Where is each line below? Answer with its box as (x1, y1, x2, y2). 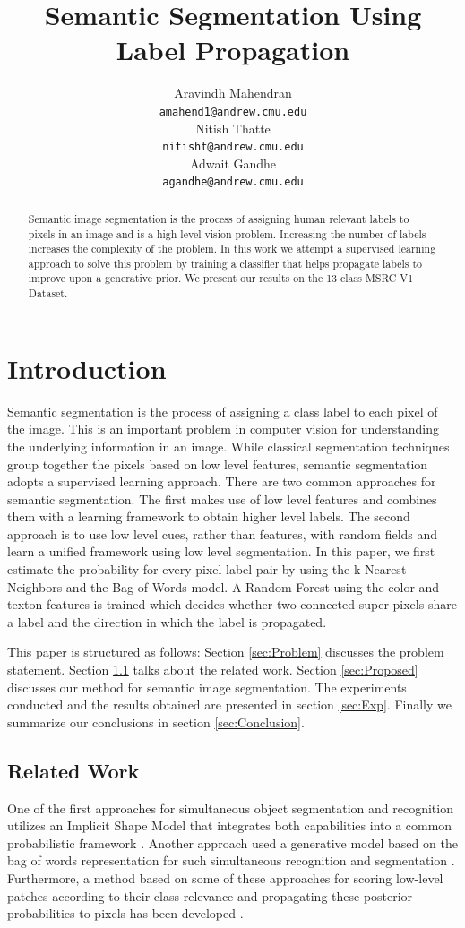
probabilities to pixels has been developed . (7, 904, 244, 923)
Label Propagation (116, 31, 350, 68)
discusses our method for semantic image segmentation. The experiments (7, 677, 407, 696)
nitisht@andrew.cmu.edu (162, 141, 304, 154)
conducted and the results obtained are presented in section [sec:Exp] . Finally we (7, 695, 452, 714)
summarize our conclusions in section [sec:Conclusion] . (7, 712, 305, 731)
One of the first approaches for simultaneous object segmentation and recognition (7, 798, 453, 817)
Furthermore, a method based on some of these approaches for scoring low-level (7, 869, 443, 887)
